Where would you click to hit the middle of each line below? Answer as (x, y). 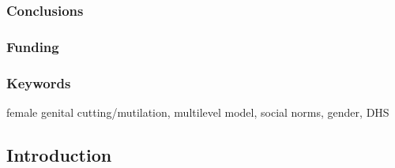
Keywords (39, 82)
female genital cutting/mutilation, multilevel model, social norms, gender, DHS (198, 112)
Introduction (59, 154)
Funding (33, 46)
